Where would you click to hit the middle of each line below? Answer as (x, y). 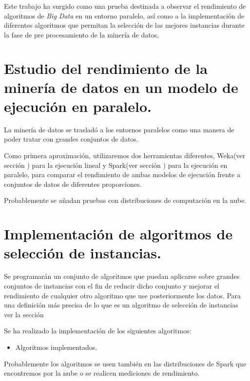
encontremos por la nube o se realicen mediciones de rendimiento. (102, 373)
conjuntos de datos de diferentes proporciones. (73, 184)
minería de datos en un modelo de (121, 87)
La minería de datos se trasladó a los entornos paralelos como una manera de (119, 129)
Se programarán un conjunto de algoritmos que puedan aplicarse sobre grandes (122, 276)
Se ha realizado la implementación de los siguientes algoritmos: (98, 331)
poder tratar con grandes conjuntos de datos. (71, 139)
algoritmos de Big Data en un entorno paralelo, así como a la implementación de (124, 15)
